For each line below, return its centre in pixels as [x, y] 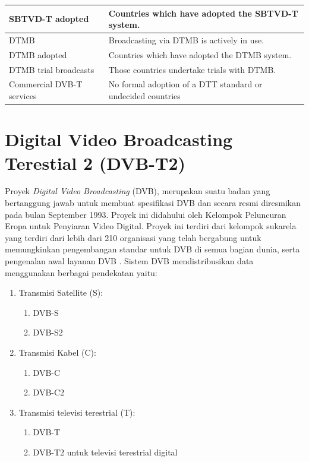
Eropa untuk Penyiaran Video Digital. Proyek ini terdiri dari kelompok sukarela [151, 226]
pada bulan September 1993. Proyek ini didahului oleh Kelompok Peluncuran [146, 214]
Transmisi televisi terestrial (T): [77, 412]
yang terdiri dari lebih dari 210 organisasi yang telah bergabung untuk [133, 237]
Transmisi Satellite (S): [61, 292]
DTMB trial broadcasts [52, 69]
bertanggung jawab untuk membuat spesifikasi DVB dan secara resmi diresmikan [153, 203]
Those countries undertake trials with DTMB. [192, 69]
